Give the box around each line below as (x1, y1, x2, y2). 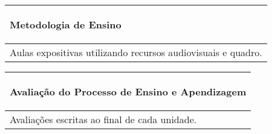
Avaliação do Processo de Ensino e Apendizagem (10, 85, 247, 98)
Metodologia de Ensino (10, 18, 121, 31)
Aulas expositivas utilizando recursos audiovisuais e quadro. (10, 45, 262, 59)
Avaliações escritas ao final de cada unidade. (10, 112, 197, 126)
